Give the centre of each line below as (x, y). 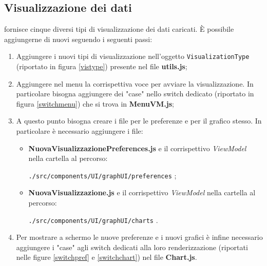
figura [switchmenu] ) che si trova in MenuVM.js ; (95, 103)
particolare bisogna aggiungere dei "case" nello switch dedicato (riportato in (135, 94)
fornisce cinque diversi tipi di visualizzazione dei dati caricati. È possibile (119, 29)
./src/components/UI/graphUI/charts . (93, 220)
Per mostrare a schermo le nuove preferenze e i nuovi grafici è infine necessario (139, 237)
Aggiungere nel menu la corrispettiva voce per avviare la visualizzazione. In (135, 83)
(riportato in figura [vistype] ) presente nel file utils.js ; (102, 66)
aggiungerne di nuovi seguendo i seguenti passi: (78, 39)
